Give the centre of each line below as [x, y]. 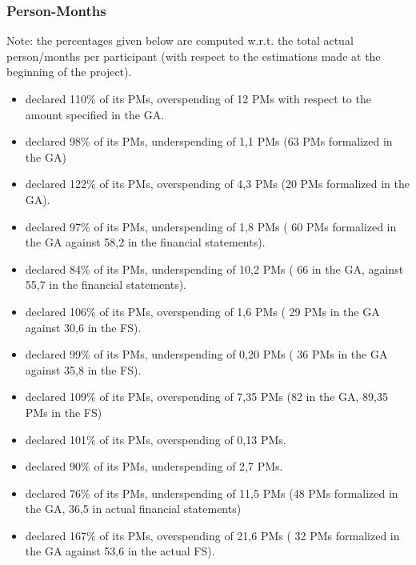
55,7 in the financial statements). [106, 285]
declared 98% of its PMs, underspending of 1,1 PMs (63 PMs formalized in [209, 141]
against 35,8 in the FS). [83, 369]
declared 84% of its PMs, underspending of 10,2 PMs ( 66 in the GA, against [214, 268]
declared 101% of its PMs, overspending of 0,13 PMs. [156, 439]
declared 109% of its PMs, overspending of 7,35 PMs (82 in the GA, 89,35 [206, 397]
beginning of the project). [69, 72]
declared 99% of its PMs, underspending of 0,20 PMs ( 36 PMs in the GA [206, 354]
